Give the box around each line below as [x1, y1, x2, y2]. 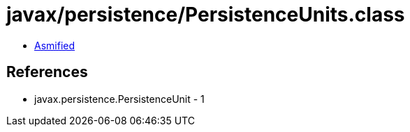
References [6, 63, 88, 81]
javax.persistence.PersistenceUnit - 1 [34, 92, 205, 105]
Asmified [34, 39, 75, 51]
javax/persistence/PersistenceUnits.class [6, 3, 405, 26]
